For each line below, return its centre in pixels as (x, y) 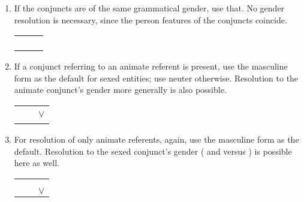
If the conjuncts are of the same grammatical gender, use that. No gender (149, 8)
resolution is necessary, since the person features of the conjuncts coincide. (151, 19)
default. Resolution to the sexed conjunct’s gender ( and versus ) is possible (153, 151)
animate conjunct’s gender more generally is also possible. (120, 90)
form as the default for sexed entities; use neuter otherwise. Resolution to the (156, 78)
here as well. (37, 163)
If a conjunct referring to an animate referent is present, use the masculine (151, 66)
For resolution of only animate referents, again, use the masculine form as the (156, 139)
